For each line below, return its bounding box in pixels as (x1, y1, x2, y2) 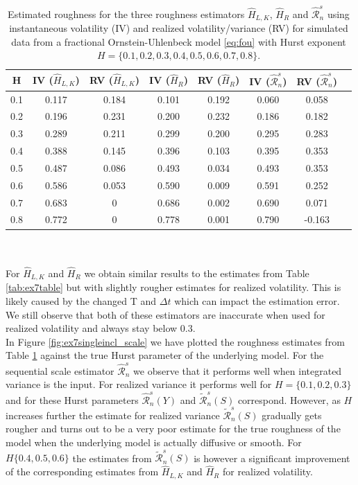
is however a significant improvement (194, 450, 350, 465)
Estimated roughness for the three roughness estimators (8, 6, 245, 21)
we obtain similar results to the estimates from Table (84, 265, 309, 280)
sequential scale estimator (6, 363, 114, 378)
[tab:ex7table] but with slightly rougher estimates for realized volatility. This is (6, 280, 341, 294)
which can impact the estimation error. (174, 293, 340, 308)
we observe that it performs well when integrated (133, 363, 342, 378)
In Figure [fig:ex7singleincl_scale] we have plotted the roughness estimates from (6, 334, 345, 349)
